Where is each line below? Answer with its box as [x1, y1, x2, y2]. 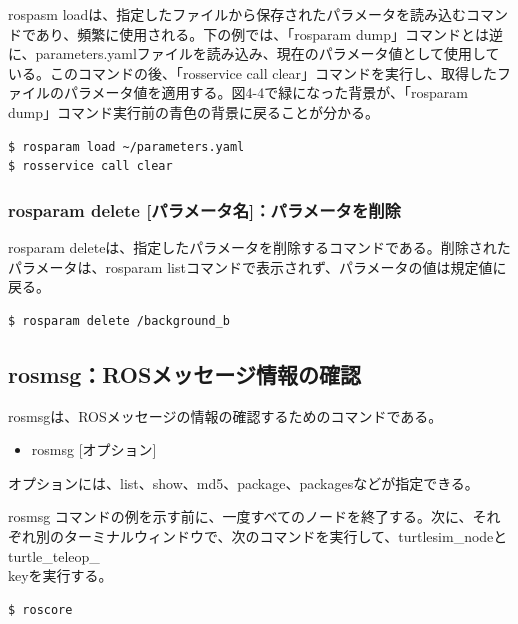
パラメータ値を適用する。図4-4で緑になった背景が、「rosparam [63, 82, 468, 103]
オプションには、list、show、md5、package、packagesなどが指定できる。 [8, 472, 479, 493]
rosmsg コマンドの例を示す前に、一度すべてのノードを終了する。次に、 [8, 506, 473, 527]
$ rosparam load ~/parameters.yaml [8, 139, 245, 154]
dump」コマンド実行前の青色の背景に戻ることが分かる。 [8, 101, 380, 122]
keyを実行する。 [8, 565, 113, 586]
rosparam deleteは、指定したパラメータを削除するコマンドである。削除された [8, 236, 511, 257]
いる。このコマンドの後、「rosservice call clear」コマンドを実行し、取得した [8, 62, 498, 83]
